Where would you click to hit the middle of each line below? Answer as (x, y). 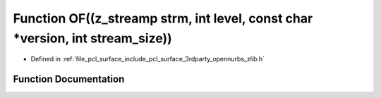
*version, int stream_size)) (92, 38)
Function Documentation (69, 79)
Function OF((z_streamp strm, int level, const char (163, 18)
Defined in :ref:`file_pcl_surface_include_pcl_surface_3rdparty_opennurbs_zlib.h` (147, 59)
